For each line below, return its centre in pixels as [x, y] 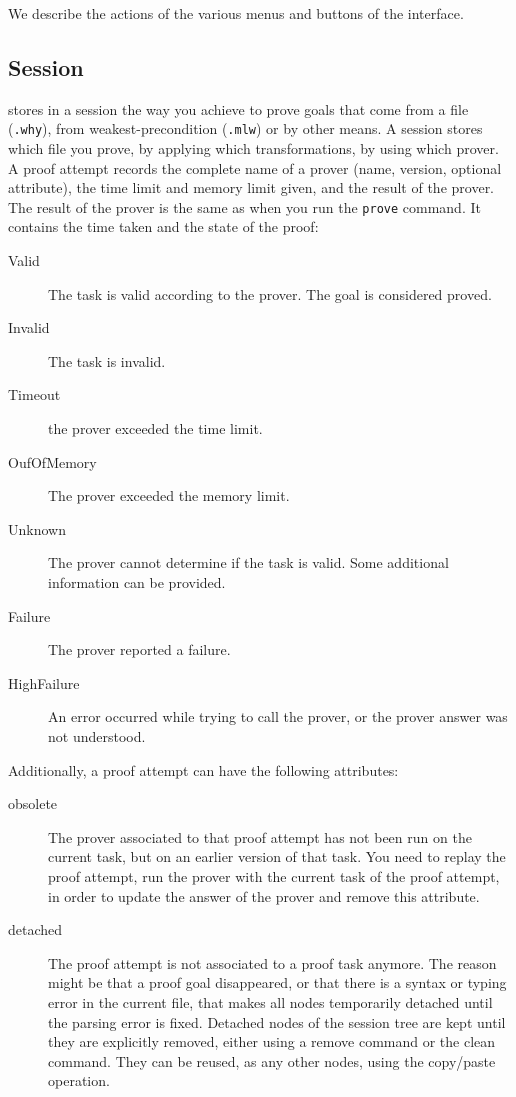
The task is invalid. [107, 360]
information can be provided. [137, 582]
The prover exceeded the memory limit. [169, 495]
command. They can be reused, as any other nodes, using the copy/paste [272, 1060]
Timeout [34, 394]
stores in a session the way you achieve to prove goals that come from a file [238, 108]
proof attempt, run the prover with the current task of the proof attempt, [274, 875]
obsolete [33, 803]
